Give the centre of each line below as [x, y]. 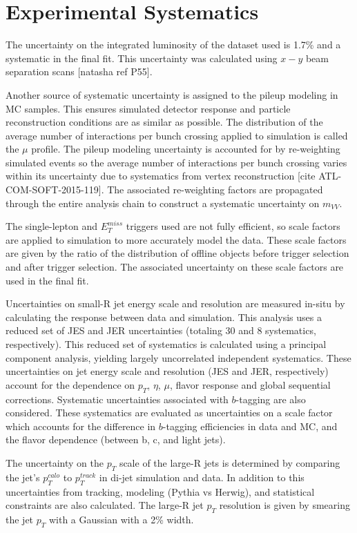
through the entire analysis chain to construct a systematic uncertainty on [163, 203]
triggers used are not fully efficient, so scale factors [233, 226]
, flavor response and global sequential [250, 384]
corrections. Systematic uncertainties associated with [117, 399]
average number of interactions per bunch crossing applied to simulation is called [177, 135]
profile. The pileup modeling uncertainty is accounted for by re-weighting [186, 149]
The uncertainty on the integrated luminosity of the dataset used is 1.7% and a [173, 45]
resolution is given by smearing [284, 505]
